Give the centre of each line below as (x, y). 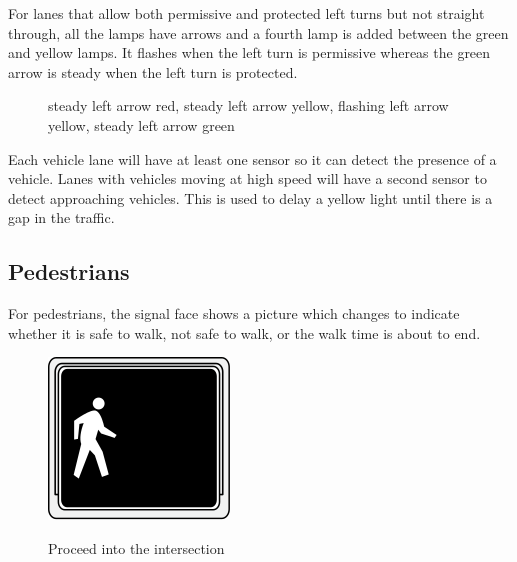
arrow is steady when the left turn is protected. (153, 71)
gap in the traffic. (61, 217)
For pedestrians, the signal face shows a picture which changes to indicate (234, 313)
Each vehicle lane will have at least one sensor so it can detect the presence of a (252, 158)
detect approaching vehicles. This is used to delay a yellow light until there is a (250, 197)
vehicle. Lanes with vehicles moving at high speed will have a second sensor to (247, 178)
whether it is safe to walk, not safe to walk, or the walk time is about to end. (244, 332)
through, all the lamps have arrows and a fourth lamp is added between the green (258, 32)
